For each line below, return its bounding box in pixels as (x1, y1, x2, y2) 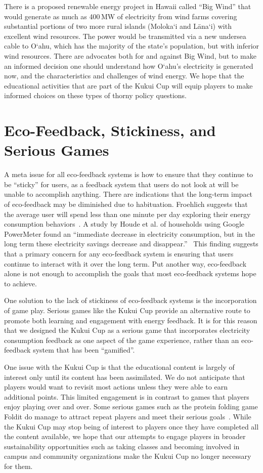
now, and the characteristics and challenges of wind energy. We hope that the (4, 70, 244, 81)
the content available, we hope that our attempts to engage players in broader (4, 431, 246, 442)
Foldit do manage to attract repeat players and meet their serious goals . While (4, 411, 251, 421)
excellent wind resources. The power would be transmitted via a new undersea (4, 30, 246, 41)
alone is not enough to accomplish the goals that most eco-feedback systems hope (4, 268, 256, 279)
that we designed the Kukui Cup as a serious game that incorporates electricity (4, 325, 250, 335)
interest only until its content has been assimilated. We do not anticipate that (4, 371, 245, 382)
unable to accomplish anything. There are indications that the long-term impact (4, 189, 253, 199)
